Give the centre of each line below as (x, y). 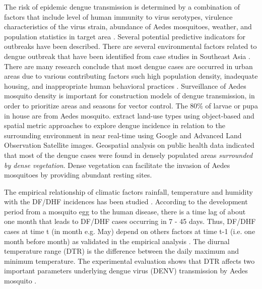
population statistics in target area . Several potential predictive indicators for (125, 36)
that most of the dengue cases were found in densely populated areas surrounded (128, 155)
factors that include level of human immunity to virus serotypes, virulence (118, 16)
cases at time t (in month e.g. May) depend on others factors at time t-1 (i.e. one (130, 231)
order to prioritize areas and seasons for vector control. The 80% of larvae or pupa (131, 105)
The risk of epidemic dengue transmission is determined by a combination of (122, 7)
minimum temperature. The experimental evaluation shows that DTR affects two (129, 261)
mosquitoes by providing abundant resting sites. (78, 175)
